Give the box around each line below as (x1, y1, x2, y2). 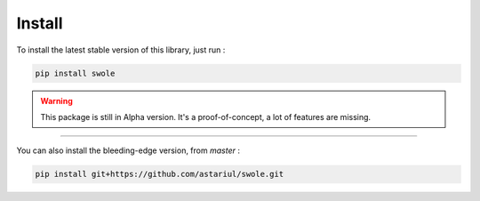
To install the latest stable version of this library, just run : (16, 44, 226, 55)
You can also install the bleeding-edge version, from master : (16, 145, 240, 156)
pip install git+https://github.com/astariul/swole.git (35, 169, 284, 180)
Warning (40, 95, 73, 106)
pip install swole (35, 68, 116, 78)
